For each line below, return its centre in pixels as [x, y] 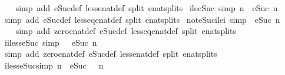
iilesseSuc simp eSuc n [51, 42]
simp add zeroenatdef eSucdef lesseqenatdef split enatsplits [126, 31]
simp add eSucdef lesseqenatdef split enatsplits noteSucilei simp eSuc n [142, 19]
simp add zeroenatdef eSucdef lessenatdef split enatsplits [111, 54]
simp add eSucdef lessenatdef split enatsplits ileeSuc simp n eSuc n [147, 8]
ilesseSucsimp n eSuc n [54, 65]
